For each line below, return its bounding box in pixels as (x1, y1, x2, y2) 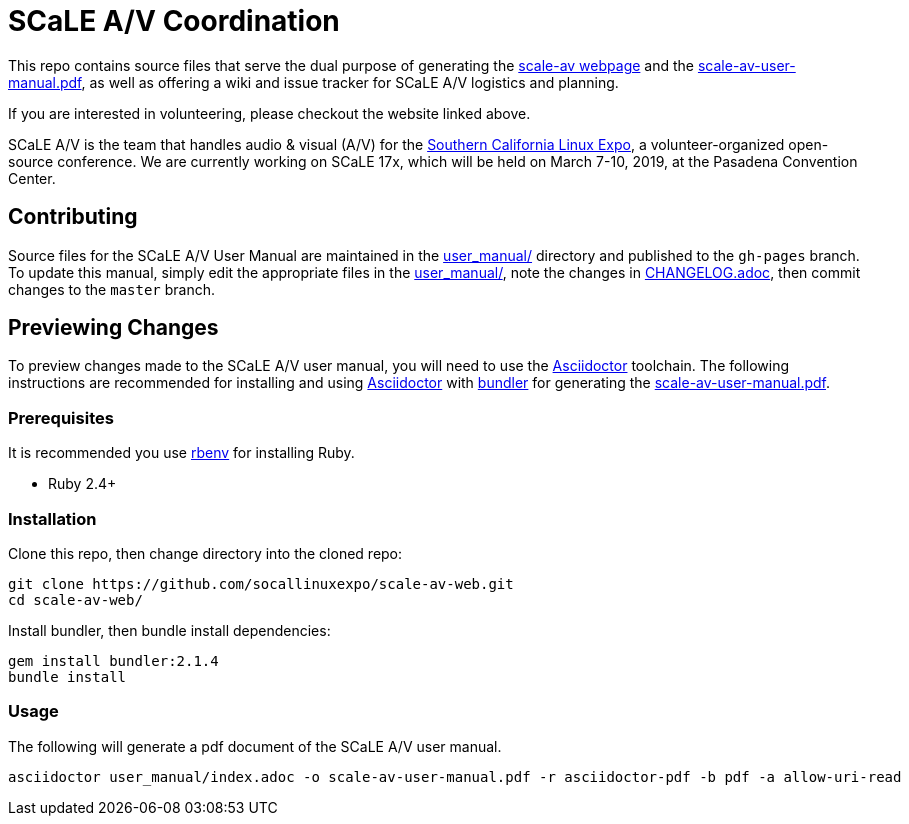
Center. (8, 169, 56, 187)
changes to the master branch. (8, 280, 216, 298)
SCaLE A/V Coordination (8, 4, 340, 38)
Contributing (8, 204, 138, 230)
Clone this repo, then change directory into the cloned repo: (8, 544, 403, 562)
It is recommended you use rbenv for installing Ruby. (8, 444, 355, 462)
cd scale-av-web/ (8, 591, 143, 608)
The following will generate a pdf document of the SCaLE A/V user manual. (8, 737, 502, 755)
